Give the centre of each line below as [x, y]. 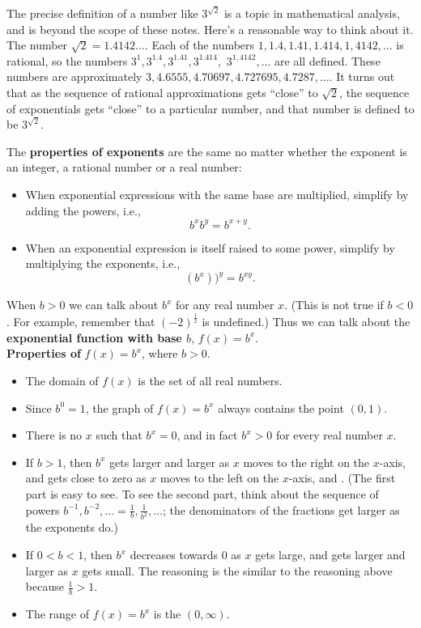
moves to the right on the [306, 462]
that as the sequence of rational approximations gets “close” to [162, 92]
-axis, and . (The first [342, 478]
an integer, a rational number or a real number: [124, 167]
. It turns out [362, 76]
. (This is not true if [334, 305]
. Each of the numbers [200, 45]
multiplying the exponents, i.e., [103, 263]
